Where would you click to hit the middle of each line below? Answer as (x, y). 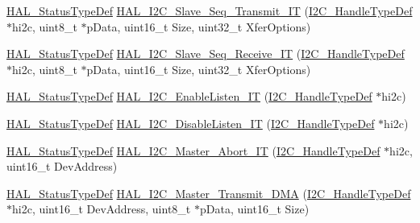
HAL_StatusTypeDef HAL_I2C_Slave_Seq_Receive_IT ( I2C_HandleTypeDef (206, 54)
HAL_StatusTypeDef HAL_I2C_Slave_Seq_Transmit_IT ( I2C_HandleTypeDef (210, 10)
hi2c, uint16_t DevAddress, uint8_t (102, 209)
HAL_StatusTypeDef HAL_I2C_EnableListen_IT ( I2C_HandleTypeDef (189, 96)
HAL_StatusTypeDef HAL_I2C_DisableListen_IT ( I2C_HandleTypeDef (191, 123)
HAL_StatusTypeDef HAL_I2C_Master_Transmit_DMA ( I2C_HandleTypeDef (209, 193)
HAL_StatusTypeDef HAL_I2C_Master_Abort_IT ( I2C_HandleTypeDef (193, 150)
